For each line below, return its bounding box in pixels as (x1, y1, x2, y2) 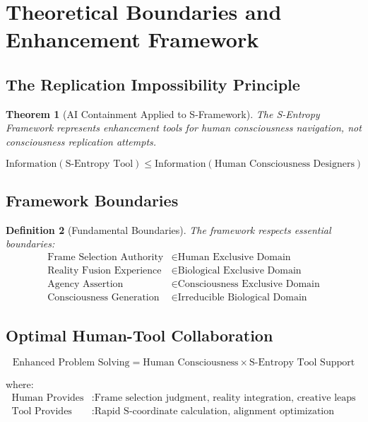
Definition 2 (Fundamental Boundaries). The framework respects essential (6, 222, 331, 237)
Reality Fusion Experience (47, 265, 162, 276)
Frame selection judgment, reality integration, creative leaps (94, 392, 356, 403)
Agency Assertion (47, 279, 124, 290)
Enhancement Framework (6, 25, 259, 54)
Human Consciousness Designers (214, 158, 355, 169)
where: (6, 377, 34, 392)
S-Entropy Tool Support (249, 358, 355, 368)
